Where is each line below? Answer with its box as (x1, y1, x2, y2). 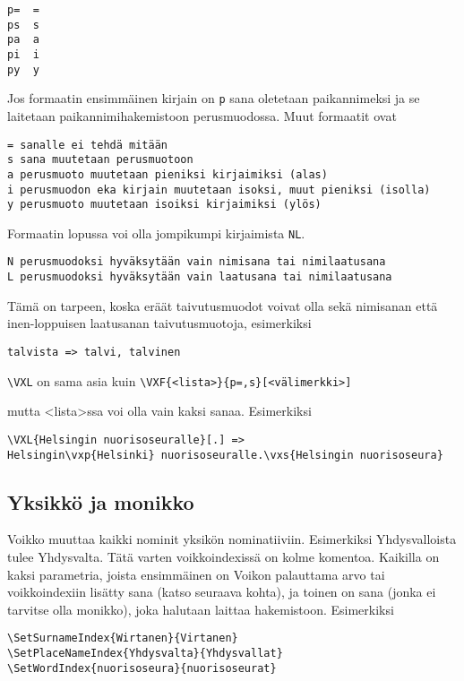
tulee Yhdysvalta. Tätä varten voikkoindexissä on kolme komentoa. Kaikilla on (7, 547, 440, 565)
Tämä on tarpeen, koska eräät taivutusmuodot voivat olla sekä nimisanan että (7, 296, 438, 315)
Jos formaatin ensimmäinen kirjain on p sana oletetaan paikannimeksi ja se (7, 89, 420, 108)
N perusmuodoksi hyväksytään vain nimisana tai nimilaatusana (7, 255, 386, 269)
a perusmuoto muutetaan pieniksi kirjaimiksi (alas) (7, 168, 328, 181)
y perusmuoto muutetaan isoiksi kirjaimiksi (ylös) (7, 198, 322, 211)
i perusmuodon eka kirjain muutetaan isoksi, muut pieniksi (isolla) (7, 183, 431, 196)
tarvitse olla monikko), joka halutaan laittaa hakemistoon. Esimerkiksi (7, 599, 394, 618)
